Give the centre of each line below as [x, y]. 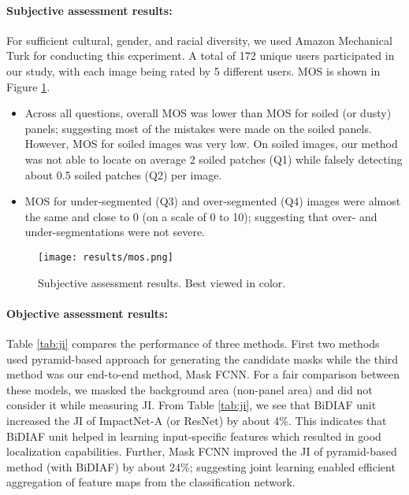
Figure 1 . [28, 86]
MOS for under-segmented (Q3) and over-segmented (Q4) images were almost [213, 201]
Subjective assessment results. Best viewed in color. [162, 282]
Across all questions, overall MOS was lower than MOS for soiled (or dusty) [208, 113]
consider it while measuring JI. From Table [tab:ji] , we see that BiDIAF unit [191, 405]
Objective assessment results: [87, 313]
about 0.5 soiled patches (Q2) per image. [123, 174]
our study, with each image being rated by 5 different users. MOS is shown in [193, 70]
